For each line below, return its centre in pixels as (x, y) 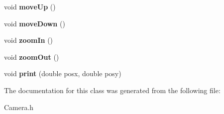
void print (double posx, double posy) (63, 73)
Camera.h (19, 107)
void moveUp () (30, 6)
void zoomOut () (32, 57)
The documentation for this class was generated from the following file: (112, 90)
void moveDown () (35, 23)
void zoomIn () (29, 40)
